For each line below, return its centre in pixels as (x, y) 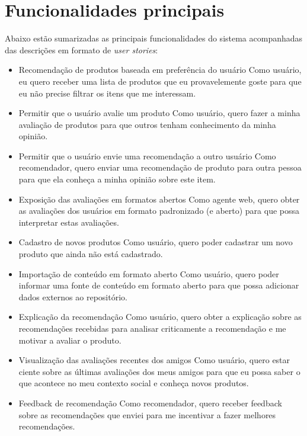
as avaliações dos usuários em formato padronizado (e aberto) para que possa (159, 211)
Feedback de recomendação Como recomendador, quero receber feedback (150, 403)
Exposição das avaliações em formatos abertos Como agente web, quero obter (159, 199)
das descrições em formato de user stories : (81, 49)
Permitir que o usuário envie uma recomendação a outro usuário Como (147, 156)
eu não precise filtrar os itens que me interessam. (107, 93)
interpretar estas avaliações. (69, 222)
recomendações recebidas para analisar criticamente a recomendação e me (152, 328)
